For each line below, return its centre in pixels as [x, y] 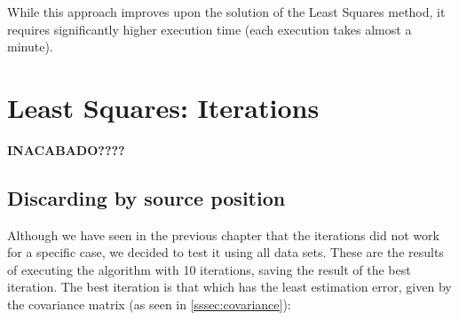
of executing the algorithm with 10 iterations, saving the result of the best [209, 269]
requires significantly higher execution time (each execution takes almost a [210, 29]
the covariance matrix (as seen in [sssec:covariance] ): [149, 304]
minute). [30, 47]
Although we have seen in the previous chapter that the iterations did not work [223, 234]
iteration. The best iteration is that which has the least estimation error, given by [229, 287]
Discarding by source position [146, 197]
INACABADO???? [66, 149]
